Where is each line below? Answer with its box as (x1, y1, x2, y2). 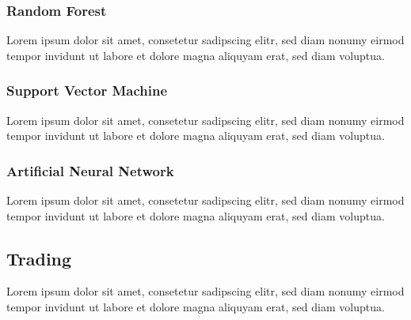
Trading (6, 246, 72, 270)
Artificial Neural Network (6, 160, 174, 180)
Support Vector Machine (6, 81, 168, 100)
